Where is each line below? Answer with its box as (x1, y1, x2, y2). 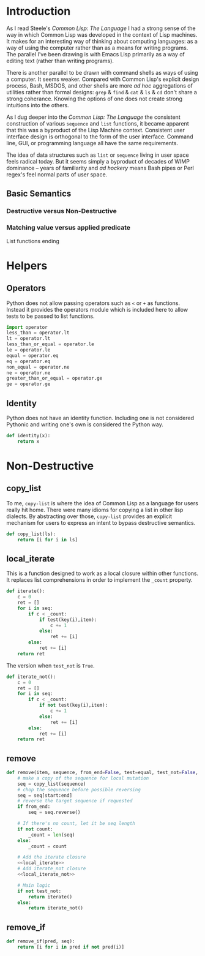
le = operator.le (6, 347, 51, 353)
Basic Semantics (6, 189, 72, 199)
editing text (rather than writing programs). (6, 57, 114, 64)
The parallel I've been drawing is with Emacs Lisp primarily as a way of (6, 50, 185, 58)
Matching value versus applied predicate (6, 224, 130, 232)
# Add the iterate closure (17, 854, 86, 860)
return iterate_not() (28, 905, 84, 911)
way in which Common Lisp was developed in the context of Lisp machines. (6, 31, 198, 38)
